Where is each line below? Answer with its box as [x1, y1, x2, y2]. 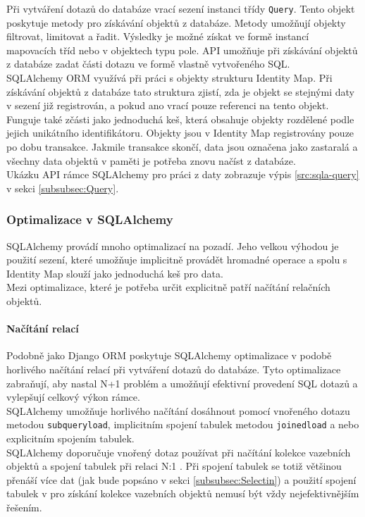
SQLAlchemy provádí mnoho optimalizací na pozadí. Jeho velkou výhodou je [6, 238, 339, 253]
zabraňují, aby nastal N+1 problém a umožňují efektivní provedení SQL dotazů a [6, 375, 358, 390]
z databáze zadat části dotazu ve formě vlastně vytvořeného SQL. [6, 56, 290, 71]
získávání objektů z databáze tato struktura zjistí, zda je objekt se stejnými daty [6, 84, 354, 99]
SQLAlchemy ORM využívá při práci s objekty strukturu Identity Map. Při [6, 70, 333, 85]
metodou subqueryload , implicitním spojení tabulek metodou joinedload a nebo [6, 417, 359, 432]
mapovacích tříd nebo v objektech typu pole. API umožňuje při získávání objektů [6, 42, 358, 57]
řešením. [6, 499, 42, 514]
